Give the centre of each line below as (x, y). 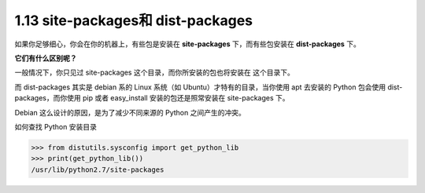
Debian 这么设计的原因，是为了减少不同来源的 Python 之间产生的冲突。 (130, 112)
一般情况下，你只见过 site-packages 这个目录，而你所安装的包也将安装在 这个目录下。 (154, 73)
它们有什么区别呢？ (46, 58)
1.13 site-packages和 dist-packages (134, 20)
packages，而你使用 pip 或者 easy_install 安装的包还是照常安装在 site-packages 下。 (152, 98)
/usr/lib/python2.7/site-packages (98, 169)
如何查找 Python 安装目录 (56, 126)
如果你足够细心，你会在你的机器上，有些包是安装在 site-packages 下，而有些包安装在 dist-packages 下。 (188, 44)
